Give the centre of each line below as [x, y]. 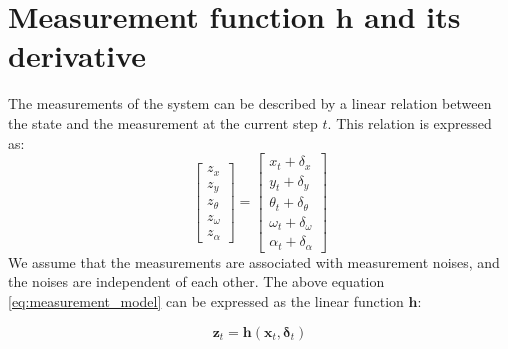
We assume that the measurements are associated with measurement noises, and [254, 261]
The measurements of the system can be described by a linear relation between [250, 103]
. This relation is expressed [409, 122]
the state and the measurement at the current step [163, 122]
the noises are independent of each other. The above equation [196, 281]
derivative [77, 55]
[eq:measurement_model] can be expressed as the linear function [206, 301]
